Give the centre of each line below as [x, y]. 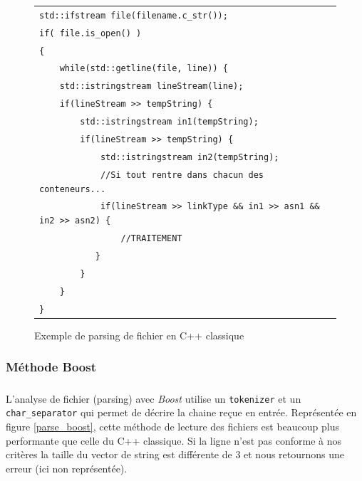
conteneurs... [73, 189]
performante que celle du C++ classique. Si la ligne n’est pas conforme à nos [174, 440]
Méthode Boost [51, 367]
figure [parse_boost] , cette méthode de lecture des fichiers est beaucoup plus [173, 426]
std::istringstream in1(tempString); [169, 122]
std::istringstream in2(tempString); [190, 157]
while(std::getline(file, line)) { [144, 69]
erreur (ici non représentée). [67, 468]
